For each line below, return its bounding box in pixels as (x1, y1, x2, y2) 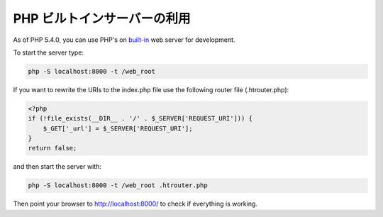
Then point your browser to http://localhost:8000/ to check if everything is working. (13, 199, 258, 208)
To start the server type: (13, 48, 84, 57)
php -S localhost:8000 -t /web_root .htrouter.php (28, 182, 209, 189)
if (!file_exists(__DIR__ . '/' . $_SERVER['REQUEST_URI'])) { (28, 114, 253, 123)
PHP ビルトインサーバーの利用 (13, 11, 191, 26)
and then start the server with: (13, 162, 102, 171)
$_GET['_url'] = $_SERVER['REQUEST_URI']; (43, 124, 193, 133)
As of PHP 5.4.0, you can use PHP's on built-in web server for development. (13, 35, 235, 44)
